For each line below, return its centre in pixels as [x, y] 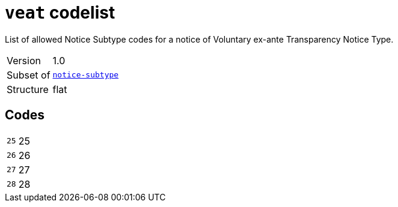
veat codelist [60, 13]
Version [24, 60]
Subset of [29, 75]
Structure [28, 89]
